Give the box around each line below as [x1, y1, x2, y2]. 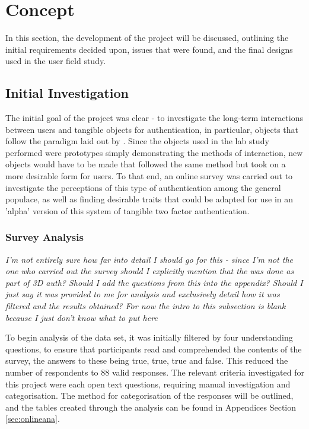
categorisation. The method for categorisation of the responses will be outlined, [5, 389, 294, 402]
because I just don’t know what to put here [5, 311, 158, 323]
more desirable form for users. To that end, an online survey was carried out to [5, 170, 293, 182]
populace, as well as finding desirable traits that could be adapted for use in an [5, 193, 294, 205]
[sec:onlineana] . [5, 412, 60, 425]
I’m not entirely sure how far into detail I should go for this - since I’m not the [5, 253, 294, 265]
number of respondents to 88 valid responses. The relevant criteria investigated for [5, 366, 304, 379]
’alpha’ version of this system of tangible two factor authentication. [5, 204, 250, 217]
